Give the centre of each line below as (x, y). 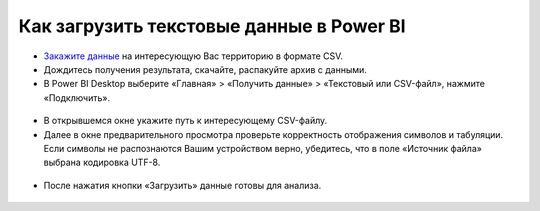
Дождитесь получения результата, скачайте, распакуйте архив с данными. (205, 69)
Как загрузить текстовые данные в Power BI (212, 26)
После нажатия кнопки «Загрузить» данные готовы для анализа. (182, 185)
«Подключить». (76, 97)
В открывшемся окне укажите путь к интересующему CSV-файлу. (185, 121)
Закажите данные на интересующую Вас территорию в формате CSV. (193, 56)
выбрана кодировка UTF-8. (102, 162)
